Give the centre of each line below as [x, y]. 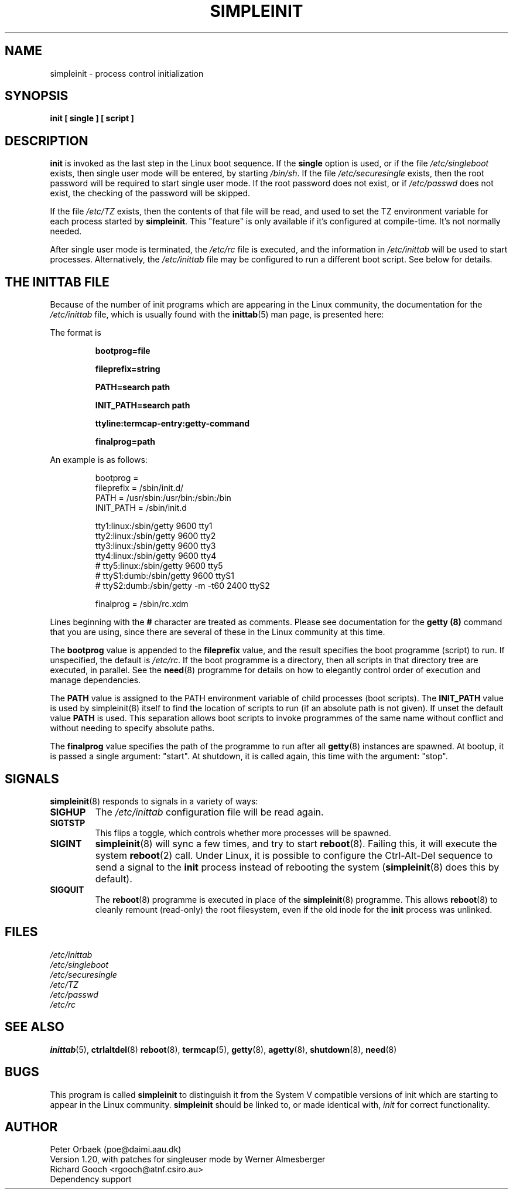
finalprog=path [125, 442]
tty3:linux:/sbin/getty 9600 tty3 [155, 546]
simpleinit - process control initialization [127, 73]
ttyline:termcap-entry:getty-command [172, 424]
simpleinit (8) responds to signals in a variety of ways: [154, 801]
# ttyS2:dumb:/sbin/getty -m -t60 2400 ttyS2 [182, 586]
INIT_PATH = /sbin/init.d [141, 508]
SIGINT [66, 843]
